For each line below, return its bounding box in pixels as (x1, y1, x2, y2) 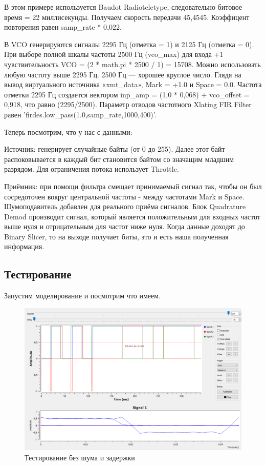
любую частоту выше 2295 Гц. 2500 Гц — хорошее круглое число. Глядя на (4, 69, 241, 79)
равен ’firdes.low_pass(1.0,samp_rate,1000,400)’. (4, 109, 157, 119)
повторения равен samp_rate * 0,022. (4, 22, 122, 32)
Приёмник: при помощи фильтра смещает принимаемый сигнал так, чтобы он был (4, 180, 262, 191)
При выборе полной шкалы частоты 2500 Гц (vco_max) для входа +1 (4, 49, 224, 59)
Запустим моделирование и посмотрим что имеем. (4, 290, 161, 301)
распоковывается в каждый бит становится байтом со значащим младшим (4, 153, 234, 164)
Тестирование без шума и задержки (25, 452, 135, 462)
